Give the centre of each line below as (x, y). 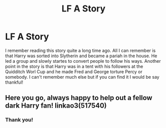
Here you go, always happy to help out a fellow (79, 98)
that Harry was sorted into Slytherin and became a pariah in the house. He (81, 56)
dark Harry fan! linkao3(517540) (56, 106)
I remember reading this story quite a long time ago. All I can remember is (80, 50)
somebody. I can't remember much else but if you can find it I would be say (82, 77)
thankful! (14, 82)
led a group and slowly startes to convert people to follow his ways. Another (83, 61)
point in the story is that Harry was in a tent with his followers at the (74, 66)
